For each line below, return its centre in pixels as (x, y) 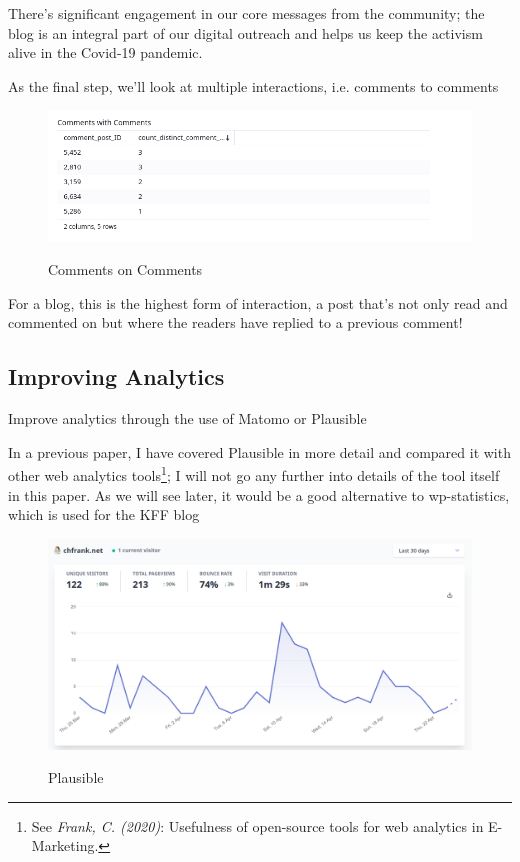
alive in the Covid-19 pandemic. (105, 52)
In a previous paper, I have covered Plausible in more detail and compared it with (259, 451)
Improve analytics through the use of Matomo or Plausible (187, 418)
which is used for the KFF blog (104, 514)
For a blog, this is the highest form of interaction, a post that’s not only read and (258, 302)
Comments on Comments (125, 269)
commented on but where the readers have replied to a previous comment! (235, 322)
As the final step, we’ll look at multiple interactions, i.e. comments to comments (253, 85)
